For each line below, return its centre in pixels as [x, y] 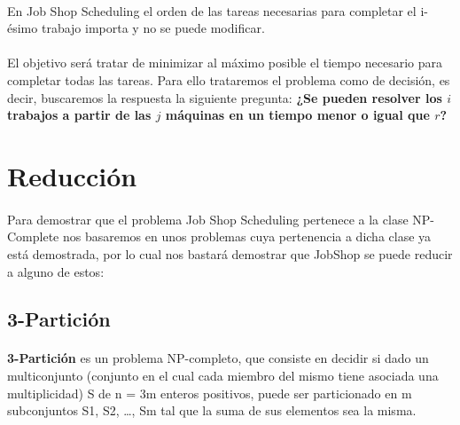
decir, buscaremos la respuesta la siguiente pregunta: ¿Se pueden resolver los [225, 97]
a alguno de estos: [56, 271]
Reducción [72, 175]
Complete [33, 236]
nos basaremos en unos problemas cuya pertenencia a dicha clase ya [247, 236]
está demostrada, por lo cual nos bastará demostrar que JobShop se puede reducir [230, 253]
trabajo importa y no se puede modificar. [153, 28]
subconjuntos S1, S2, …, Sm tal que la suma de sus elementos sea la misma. [212, 410]
